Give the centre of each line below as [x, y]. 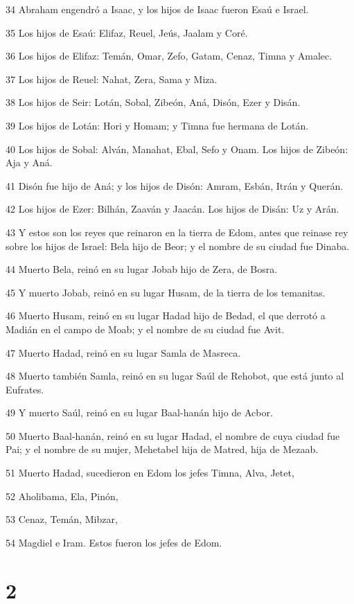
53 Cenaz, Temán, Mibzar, [62, 519]
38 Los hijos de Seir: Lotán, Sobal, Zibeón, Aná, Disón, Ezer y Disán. [153, 102]
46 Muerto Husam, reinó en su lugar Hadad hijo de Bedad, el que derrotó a [166, 316]
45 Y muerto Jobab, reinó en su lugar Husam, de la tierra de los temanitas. [166, 292]
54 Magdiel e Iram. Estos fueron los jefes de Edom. [114, 542]
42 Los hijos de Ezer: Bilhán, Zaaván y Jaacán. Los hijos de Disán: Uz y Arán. [172, 209]
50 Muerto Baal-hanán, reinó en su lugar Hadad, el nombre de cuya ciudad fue [173, 435]
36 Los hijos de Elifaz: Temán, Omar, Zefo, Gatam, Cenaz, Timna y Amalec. [169, 56]
